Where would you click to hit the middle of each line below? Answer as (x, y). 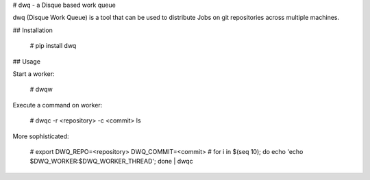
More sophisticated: (41, 136)
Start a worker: (34, 74)
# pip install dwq (53, 46)
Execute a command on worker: (58, 105)
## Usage (27, 61)
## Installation (33, 30)
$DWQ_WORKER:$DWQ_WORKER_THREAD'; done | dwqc (111, 162)
